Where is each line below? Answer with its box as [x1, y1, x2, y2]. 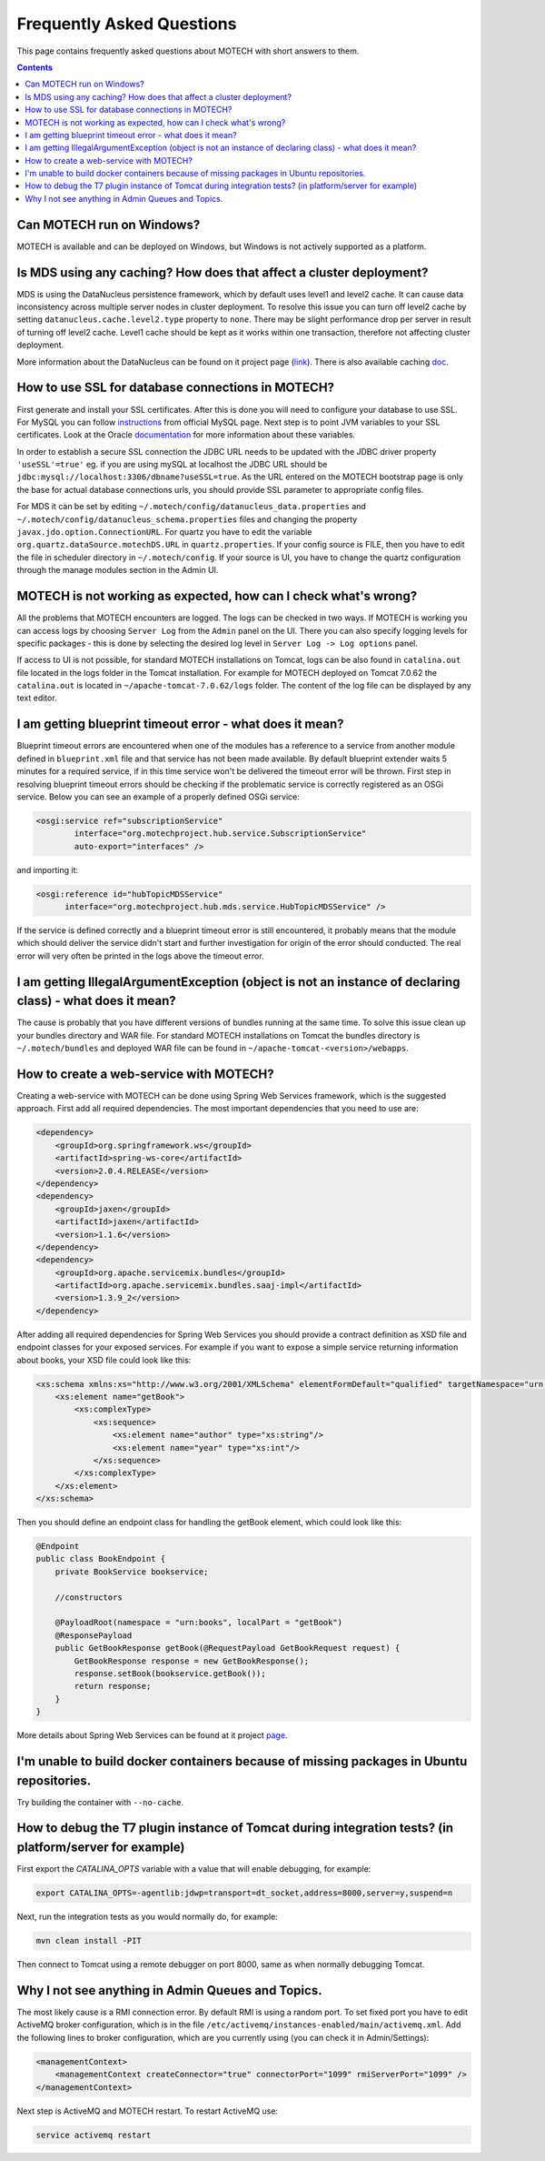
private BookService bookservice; [54, 1566, 209, 1577]
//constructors [54, 1592, 123, 1603]
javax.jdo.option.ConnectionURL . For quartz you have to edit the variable [16, 527, 312, 538]
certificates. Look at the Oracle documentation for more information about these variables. [16, 429, 356, 440]
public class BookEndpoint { [35, 1553, 166, 1564]
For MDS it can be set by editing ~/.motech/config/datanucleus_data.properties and [16, 501, 367, 512]
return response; [74, 1681, 152, 1692]
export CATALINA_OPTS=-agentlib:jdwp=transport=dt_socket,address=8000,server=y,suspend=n [35, 1888, 453, 1898]
